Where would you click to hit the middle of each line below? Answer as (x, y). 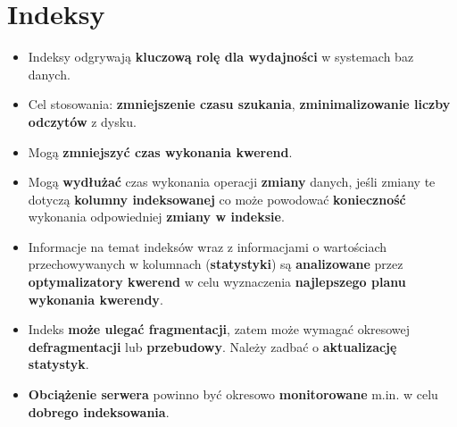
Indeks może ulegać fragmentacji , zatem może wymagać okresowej (219, 329)
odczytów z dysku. (82, 121)
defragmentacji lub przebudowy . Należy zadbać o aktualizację (212, 346)
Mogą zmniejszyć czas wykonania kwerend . (160, 151)
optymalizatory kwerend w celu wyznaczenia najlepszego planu (217, 282)
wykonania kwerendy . (96, 299)
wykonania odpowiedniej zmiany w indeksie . (156, 217)
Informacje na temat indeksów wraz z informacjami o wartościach (208, 246)
